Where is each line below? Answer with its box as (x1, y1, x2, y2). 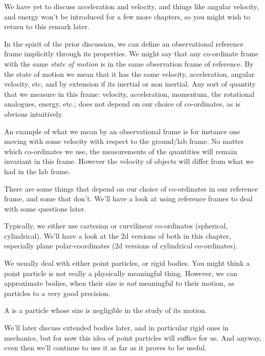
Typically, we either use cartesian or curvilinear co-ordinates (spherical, (4, 220, 228, 231)
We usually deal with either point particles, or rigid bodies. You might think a (4, 258, 250, 268)
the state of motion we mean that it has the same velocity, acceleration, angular (4, 68, 255, 79)
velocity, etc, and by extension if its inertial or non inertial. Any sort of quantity (4, 78, 256, 89)
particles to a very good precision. (4, 287, 111, 298)
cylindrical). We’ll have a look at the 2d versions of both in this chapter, (4, 230, 231, 241)
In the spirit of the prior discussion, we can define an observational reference (4, 38, 244, 49)
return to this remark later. (4, 21, 90, 32)
